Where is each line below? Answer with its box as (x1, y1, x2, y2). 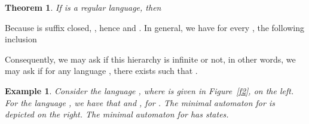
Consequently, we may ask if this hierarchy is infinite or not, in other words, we (5, 52, 296, 65)
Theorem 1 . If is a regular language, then (5, 1, 161, 13)
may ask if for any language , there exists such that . (5, 64, 198, 77)
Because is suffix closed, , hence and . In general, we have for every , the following (5, 21, 305, 33)
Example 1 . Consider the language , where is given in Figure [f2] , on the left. (5, 84, 294, 97)
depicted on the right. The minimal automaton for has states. (5, 108, 229, 120)
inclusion (5, 33, 37, 45)
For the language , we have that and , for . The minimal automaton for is (5, 96, 275, 108)
